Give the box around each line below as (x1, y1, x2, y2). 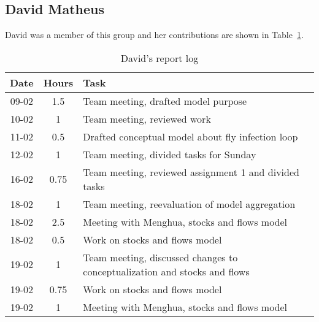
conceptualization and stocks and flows (83, 264, 250, 278)
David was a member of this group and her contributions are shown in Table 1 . (5, 28, 304, 41)
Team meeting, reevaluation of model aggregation (83, 196, 296, 211)
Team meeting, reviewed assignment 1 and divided (83, 164, 299, 179)
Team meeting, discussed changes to (83, 250, 238, 264)
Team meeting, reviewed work (83, 111, 211, 126)
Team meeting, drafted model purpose (83, 93, 247, 108)
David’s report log (120, 50, 199, 65)
